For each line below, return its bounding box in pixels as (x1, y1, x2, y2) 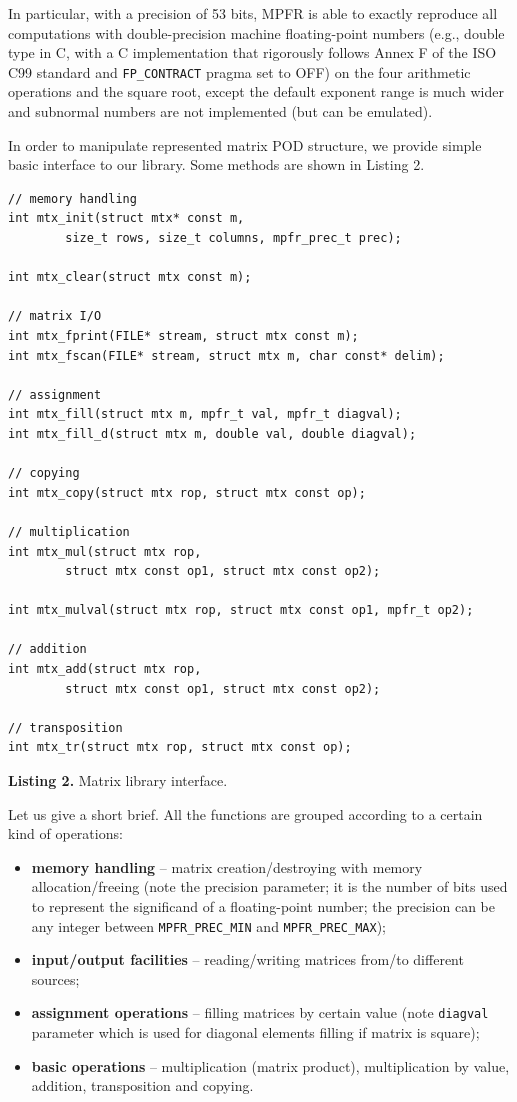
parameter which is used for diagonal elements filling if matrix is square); (31, 1022, 480, 1043)
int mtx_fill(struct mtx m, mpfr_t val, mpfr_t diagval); (8, 407, 402, 422)
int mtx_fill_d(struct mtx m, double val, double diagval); (8, 426, 417, 441)
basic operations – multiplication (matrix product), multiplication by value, (31, 1055, 510, 1076)
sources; (31, 968, 80, 989)
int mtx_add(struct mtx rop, (8, 662, 202, 677)
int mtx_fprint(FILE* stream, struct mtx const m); (8, 328, 359, 343)
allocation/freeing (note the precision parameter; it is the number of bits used (31, 876, 508, 897)
